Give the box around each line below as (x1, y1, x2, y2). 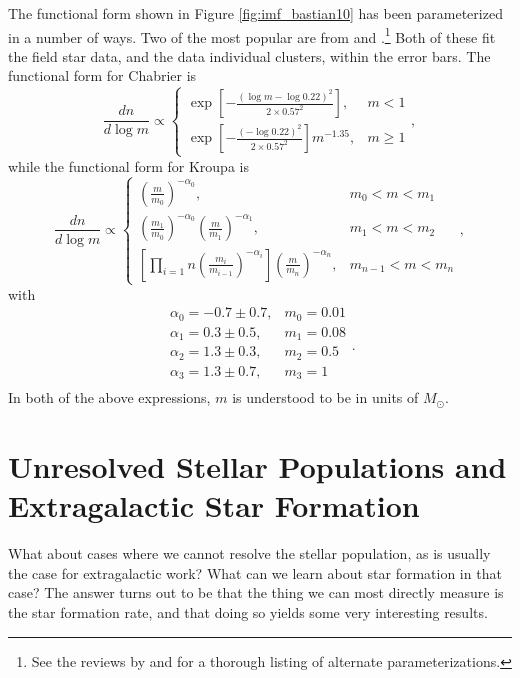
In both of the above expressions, (8, 387, 211, 408)
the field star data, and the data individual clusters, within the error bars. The (8, 45, 491, 66)
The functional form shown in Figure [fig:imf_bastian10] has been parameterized (8, 3, 503, 23)
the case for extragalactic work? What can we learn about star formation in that (8, 562, 502, 583)
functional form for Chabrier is (8, 65, 197, 86)
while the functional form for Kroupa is (8, 155, 249, 176)
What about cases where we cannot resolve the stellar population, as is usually (8, 543, 491, 564)
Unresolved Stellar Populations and (8, 446, 507, 487)
